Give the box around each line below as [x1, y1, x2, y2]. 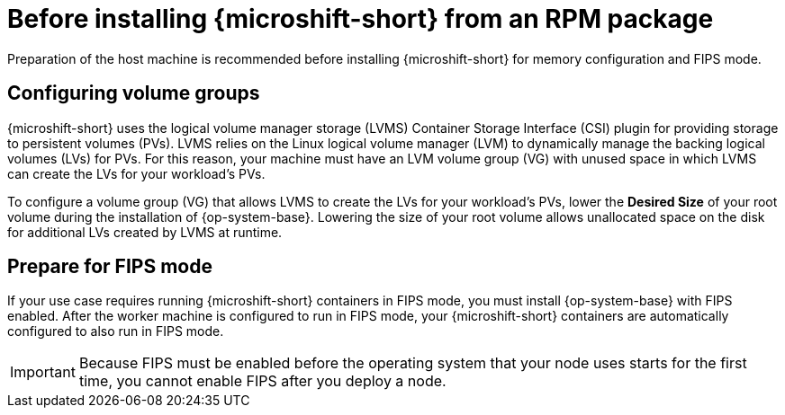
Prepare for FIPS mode [7, 255, 212, 278]
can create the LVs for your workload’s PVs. [7, 165, 266, 181]
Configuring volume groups [7, 82, 260, 105]
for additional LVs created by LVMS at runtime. [7, 224, 283, 240]
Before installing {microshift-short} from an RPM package [7, 4, 714, 34]
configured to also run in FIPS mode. [7, 323, 224, 340]
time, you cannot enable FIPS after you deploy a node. [78, 372, 447, 391]
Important [10, 363, 76, 382]
